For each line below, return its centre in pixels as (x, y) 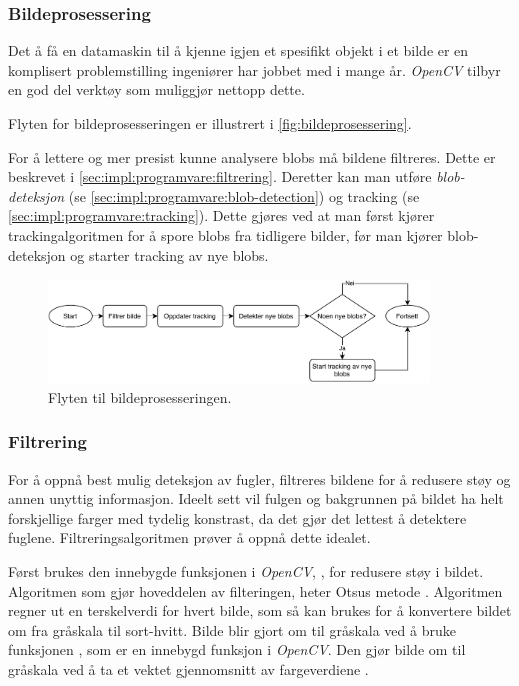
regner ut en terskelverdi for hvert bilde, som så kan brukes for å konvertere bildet (260, 610)
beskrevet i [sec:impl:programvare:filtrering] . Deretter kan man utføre (220, 176)
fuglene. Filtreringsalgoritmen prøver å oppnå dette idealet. (189, 537)
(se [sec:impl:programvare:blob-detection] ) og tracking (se (244, 195)
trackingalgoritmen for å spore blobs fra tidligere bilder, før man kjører (225, 234)
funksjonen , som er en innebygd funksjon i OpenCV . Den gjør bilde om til (237, 649)
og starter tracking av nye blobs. (169, 254)
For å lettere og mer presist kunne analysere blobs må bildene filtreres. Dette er (252, 156)
